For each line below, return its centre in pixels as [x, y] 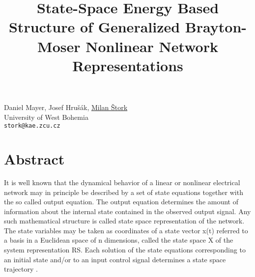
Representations [128, 65]
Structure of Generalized [94, 27]
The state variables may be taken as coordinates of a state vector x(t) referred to [126, 230]
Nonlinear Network [152, 46]
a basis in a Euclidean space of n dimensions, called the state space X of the [119, 240]
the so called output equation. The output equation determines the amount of [121, 202]
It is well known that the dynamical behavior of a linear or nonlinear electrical [122, 182]
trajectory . [21, 269]
